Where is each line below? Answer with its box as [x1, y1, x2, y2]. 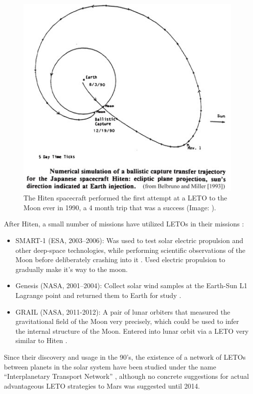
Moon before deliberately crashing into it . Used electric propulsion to [15, 254, 226, 265]
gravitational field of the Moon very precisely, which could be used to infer [15, 316, 239, 326]
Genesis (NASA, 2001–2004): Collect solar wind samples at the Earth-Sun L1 [15, 280, 248, 291]
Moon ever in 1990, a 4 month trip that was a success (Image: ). [23, 202, 216, 212]
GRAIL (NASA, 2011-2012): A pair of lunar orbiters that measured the [15, 306, 230, 317]
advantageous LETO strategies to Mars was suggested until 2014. [4, 380, 200, 391]
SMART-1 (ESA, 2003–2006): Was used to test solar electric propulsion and [15, 235, 244, 245]
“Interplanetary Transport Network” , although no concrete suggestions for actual [4, 371, 249, 381]
